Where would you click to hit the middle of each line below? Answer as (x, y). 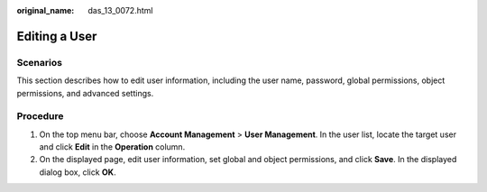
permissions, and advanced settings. (85, 93)
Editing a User (57, 36)
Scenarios (40, 62)
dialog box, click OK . (78, 172)
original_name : (46, 10)
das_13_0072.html (120, 10)
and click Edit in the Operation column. (112, 147)
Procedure (40, 116)
